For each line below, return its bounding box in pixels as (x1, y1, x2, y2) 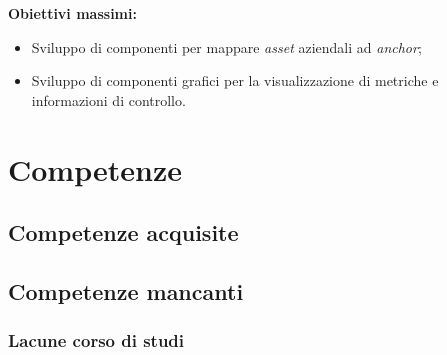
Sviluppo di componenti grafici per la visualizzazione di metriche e (31, 70, 439, 91)
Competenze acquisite (8, 217, 239, 248)
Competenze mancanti (8, 275, 244, 306)
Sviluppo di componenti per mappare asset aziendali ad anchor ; (31, 36, 422, 57)
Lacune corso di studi (8, 328, 185, 353)
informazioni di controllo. (31, 89, 186, 110)
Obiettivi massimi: (8, 3, 137, 23)
